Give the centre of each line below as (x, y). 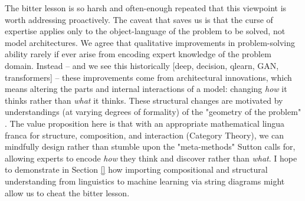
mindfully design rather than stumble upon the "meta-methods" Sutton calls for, (150, 146)
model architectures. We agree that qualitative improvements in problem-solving (150, 42)
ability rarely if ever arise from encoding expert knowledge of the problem (138, 54)
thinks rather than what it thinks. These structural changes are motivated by (144, 100)
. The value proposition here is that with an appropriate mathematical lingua (145, 123)
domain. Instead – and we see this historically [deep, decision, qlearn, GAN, (142, 65)
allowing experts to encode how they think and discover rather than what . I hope (151, 158)
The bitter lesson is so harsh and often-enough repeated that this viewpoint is (146, 8)
